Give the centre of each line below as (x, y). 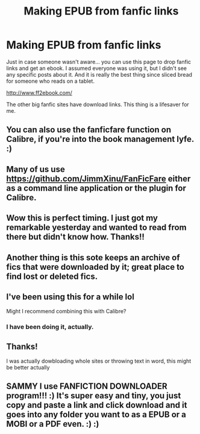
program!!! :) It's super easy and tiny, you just (94, 396)
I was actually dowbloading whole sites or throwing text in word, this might (99, 361)
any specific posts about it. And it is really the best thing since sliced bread (99, 74)
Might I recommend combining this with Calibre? (66, 311)
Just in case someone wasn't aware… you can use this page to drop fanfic (99, 62)
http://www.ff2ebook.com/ (39, 92)
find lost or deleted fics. (52, 276)
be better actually (28, 368)
